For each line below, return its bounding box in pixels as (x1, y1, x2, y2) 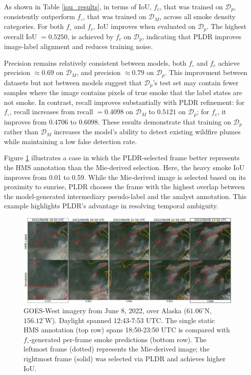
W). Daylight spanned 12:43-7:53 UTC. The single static (45, 315, 215, 325)
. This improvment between (165, 67, 248, 77)
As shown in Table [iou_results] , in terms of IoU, (4, 1, 152, 11)
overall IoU (4, 31, 37, 41)
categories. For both (4, 21, 64, 31)
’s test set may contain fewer (152, 77, 239, 87)
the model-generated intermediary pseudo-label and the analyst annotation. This (4, 191, 247, 201)
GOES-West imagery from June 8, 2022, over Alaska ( (24, 305, 187, 316)
